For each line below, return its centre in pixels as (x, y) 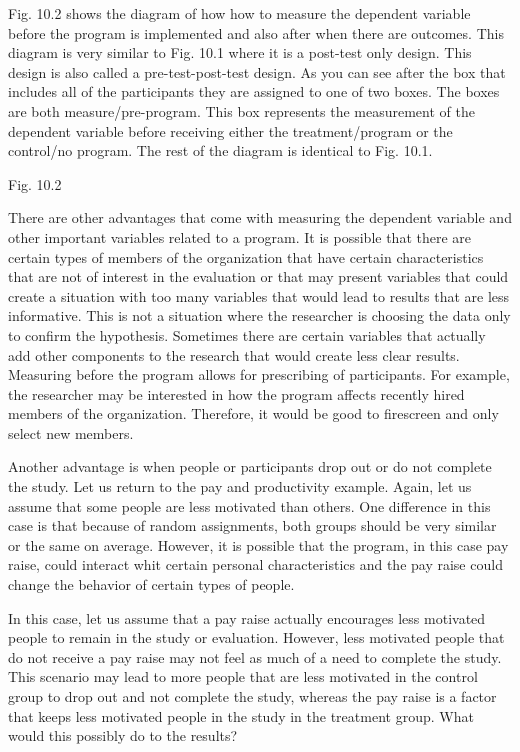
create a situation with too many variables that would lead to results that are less (259, 295)
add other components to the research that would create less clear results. (234, 354)
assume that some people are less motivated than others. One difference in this (249, 505)
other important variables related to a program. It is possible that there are (240, 236)
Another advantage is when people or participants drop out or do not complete (250, 466)
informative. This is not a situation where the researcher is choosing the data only (259, 315)
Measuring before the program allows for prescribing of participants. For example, (259, 374)
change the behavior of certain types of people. (151, 584)
